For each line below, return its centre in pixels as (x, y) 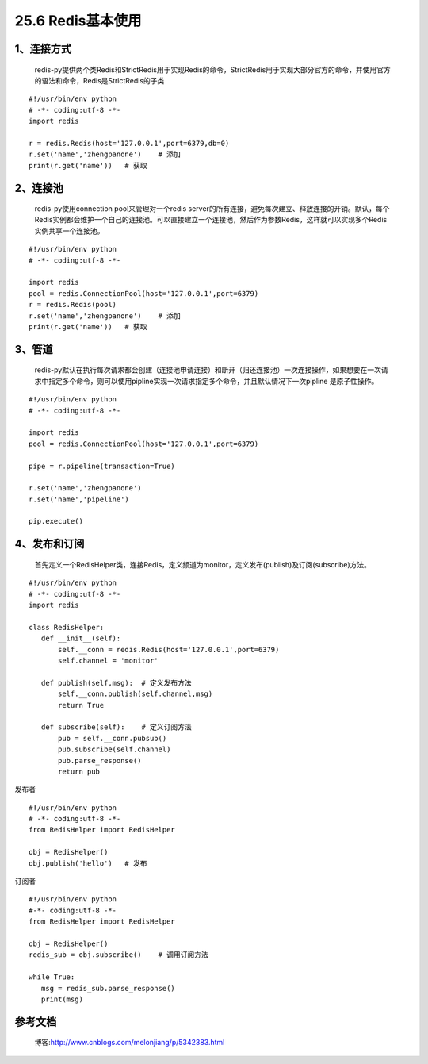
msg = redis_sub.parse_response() (108, 988)
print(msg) (62, 999)
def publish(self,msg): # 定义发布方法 (116, 683)
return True (81, 705)
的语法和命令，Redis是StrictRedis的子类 (99, 80)
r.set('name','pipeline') (79, 499)
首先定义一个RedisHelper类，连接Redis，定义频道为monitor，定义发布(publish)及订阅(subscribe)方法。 (203, 564)
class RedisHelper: (67, 627)
